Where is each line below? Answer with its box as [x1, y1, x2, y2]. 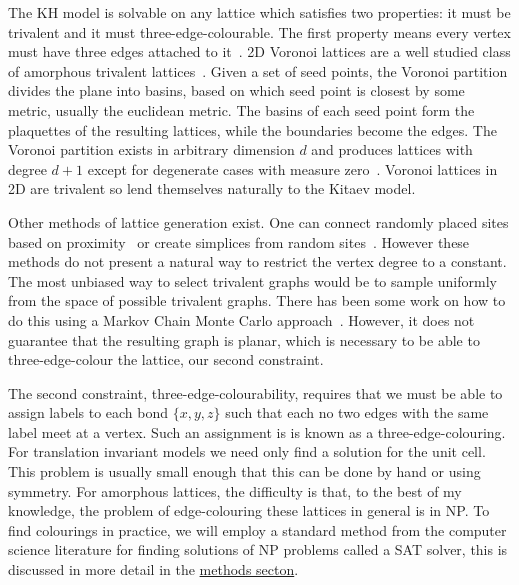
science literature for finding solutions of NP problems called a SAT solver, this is [8, 539, 508, 560]
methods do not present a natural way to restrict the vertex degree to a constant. [8, 251, 507, 272]
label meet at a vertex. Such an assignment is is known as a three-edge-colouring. [8, 421, 506, 442]
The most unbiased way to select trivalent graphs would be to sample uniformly [8, 270, 497, 291]
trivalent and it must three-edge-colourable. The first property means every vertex [8, 21, 511, 42]
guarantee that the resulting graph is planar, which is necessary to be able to [8, 329, 480, 350]
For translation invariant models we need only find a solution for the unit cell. [8, 441, 486, 462]
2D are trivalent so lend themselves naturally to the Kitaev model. [8, 178, 416, 199]
